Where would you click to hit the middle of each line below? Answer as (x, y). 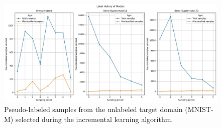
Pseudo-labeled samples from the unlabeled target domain (93, 109)
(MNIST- (199, 109)
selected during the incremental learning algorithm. (94, 119)
